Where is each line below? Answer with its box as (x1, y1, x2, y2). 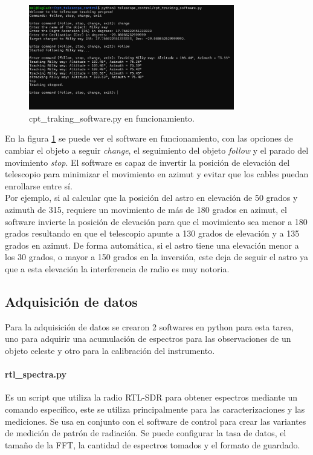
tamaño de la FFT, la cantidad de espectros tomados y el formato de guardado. (5, 438, 300, 451)
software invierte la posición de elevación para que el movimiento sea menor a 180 (5, 215, 308, 227)
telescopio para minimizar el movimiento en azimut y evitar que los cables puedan (5, 168, 309, 180)
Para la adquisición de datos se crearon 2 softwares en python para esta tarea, (5, 320, 294, 333)
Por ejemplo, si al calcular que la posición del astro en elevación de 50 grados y (5, 191, 298, 204)
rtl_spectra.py (5, 368, 66, 381)
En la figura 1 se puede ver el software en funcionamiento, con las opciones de (5, 132, 293, 145)
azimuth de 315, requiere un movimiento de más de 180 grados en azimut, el (5, 203, 287, 215)
